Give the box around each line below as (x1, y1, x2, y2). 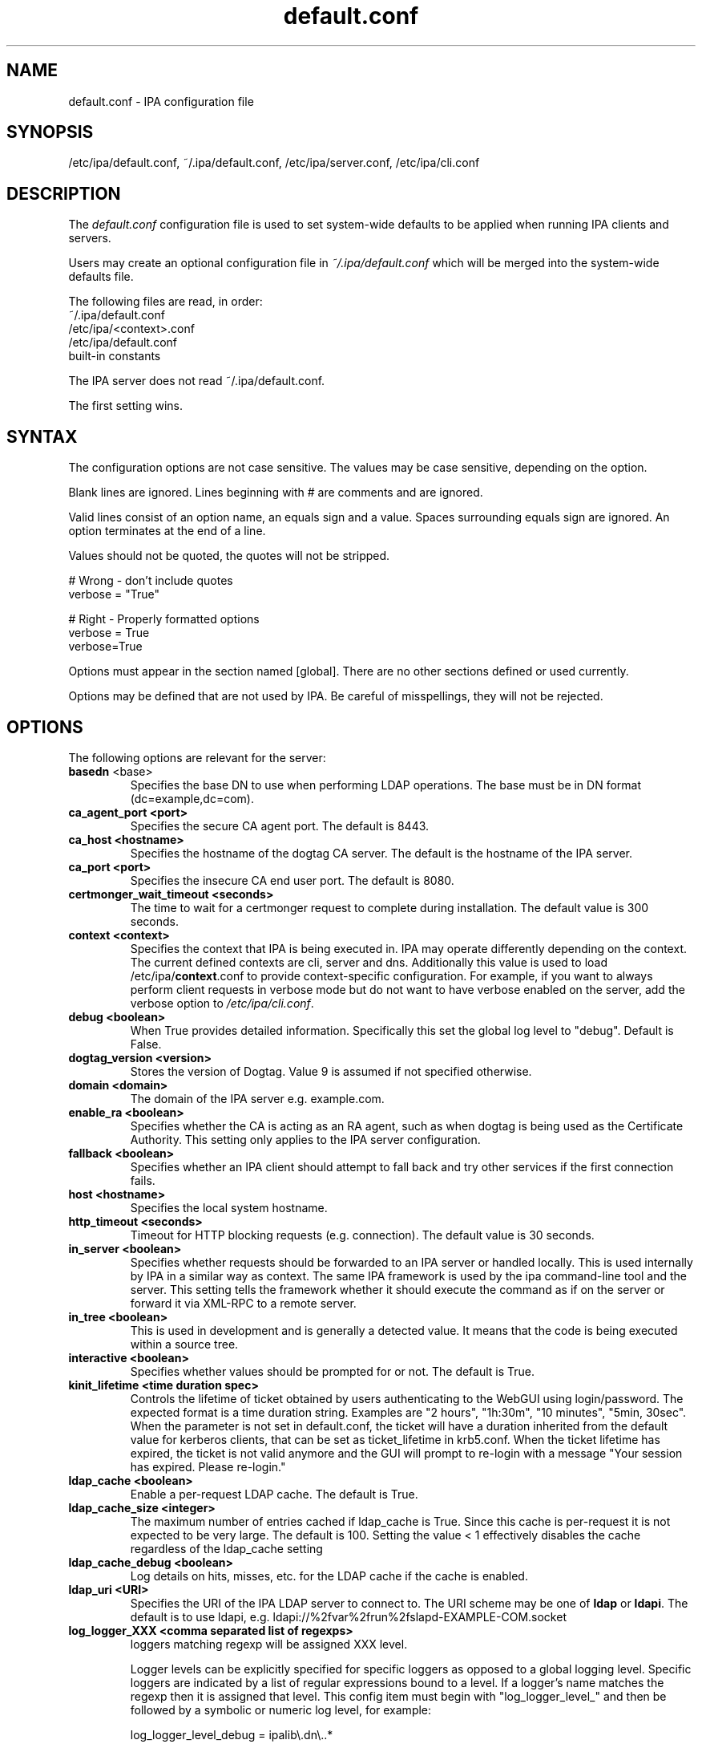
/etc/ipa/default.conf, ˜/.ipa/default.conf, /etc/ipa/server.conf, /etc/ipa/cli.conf (68, 156, 480, 170)
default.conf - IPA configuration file (68, 94, 254, 108)
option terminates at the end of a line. (68, 524, 266, 538)
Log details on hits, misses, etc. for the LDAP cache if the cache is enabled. (130, 1568, 528, 1583)
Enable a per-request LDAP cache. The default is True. (130, 1486, 418, 1501)
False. (130, 1036, 162, 1051)
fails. (130, 1173, 155, 1187)
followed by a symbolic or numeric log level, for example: (130, 1702, 432, 1717)
